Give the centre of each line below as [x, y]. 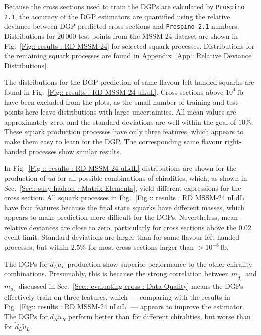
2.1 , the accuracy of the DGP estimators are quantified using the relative [117, 16]
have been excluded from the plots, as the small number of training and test [121, 102]
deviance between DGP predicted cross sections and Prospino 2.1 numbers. [122, 26]
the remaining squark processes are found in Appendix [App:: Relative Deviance [128, 55]
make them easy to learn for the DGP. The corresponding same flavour [113, 141]
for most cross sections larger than [141, 247]
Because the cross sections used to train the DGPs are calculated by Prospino [124, 6]
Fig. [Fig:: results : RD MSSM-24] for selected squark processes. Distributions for [129, 45]
